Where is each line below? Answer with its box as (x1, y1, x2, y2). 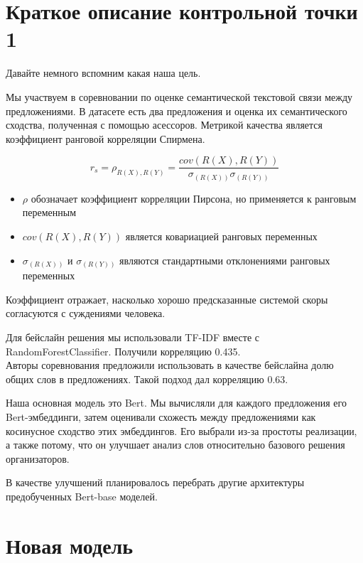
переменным (22, 205, 77, 220)
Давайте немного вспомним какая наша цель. (6, 65, 201, 80)
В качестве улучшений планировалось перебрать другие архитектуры (6, 475, 305, 490)
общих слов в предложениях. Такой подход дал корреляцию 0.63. (6, 371, 288, 386)
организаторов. (6, 451, 70, 466)
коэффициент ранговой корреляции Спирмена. (6, 131, 205, 146)
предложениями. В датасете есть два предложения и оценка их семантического (6, 103, 347, 118)
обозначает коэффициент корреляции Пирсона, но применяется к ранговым (31, 191, 357, 205)
